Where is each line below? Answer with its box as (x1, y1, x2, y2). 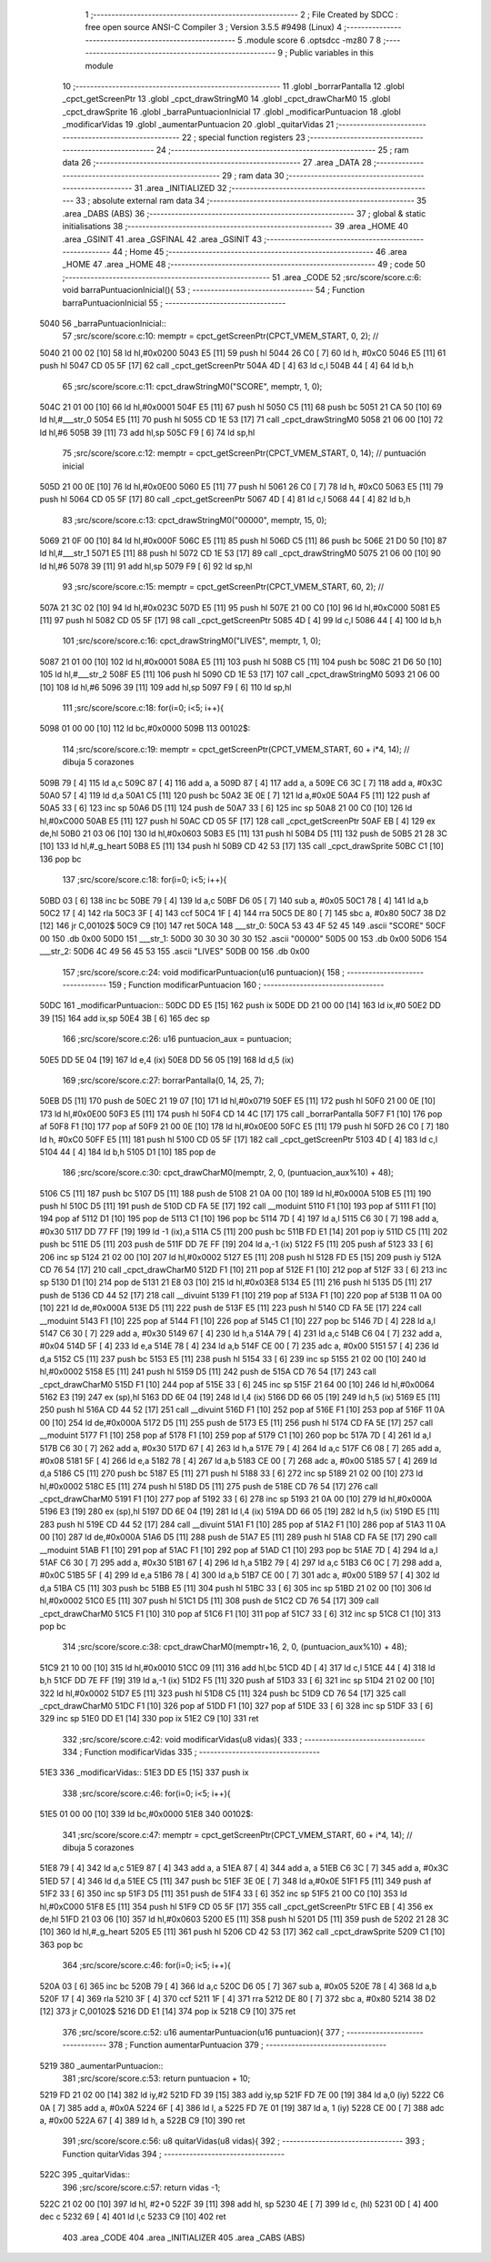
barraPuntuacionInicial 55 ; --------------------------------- (62, 297, 286, 308)
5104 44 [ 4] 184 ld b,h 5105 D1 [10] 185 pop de (39, 1146, 216, 1157)
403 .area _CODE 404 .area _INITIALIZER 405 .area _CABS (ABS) (62, 2232, 306, 2243)
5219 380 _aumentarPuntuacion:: (39, 2060, 164, 2071)
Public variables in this (289, 47, 375, 58)
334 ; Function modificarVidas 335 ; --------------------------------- (62, 1747, 320, 1758)
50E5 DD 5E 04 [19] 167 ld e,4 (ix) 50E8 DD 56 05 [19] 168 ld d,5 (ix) (39, 1054, 295, 1065)
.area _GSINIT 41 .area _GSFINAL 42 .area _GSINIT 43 (62, 233, 263, 245)
